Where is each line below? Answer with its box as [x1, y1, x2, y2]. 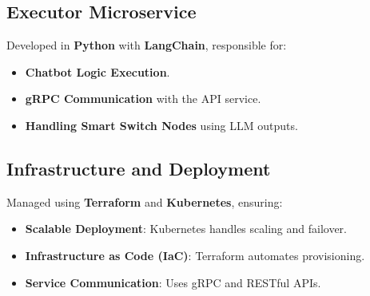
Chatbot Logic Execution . [25, 63, 170, 80]
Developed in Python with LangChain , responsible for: [6, 37, 287, 53]
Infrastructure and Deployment [6, 156, 271, 180]
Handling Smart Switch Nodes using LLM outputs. [25, 116, 298, 133]
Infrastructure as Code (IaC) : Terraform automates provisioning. [25, 247, 365, 263]
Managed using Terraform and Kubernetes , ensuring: [6, 193, 283, 210]
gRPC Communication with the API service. [25, 90, 261, 107]
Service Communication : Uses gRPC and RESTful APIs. [25, 274, 321, 290]
